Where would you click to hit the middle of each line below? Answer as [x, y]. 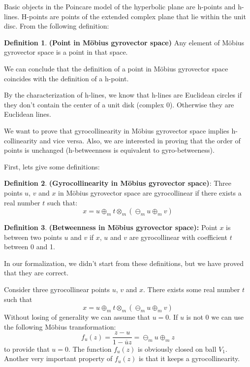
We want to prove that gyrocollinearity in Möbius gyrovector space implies [117, 130]
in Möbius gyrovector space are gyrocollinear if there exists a [150, 192]
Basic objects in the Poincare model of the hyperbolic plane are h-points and [120, 6]
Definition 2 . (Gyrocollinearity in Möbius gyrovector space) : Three [118, 183]
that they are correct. [36, 273]
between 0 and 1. [30, 247]
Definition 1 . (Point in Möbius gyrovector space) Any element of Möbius [124, 42]
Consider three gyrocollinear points [57, 289]
